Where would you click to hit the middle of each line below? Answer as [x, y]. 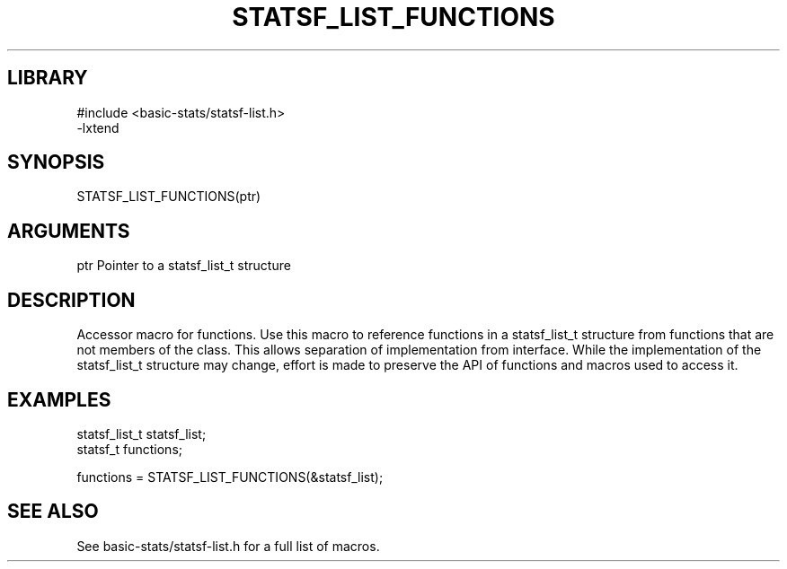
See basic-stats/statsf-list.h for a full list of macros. [228, 546]
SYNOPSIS [56, 162]
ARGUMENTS [69, 231]
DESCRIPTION [71, 300]
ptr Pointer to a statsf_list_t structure [184, 266]
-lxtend [98, 127]
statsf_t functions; [129, 449]
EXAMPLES [59, 399]
